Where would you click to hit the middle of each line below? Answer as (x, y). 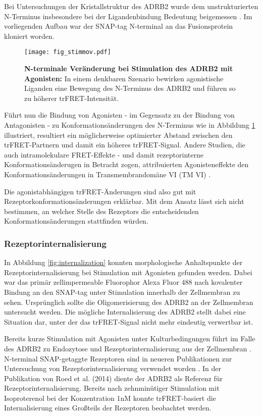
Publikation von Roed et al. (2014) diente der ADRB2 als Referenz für (114, 378)
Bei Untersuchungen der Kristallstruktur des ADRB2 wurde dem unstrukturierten (131, 6)
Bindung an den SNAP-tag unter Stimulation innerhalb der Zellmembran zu (122, 292)
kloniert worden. (29, 36)
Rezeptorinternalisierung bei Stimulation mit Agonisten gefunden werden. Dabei (128, 272)
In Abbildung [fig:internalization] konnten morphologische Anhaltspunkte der (123, 262)
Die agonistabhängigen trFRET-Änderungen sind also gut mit (100, 191)
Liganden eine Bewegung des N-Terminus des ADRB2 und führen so (130, 88)
